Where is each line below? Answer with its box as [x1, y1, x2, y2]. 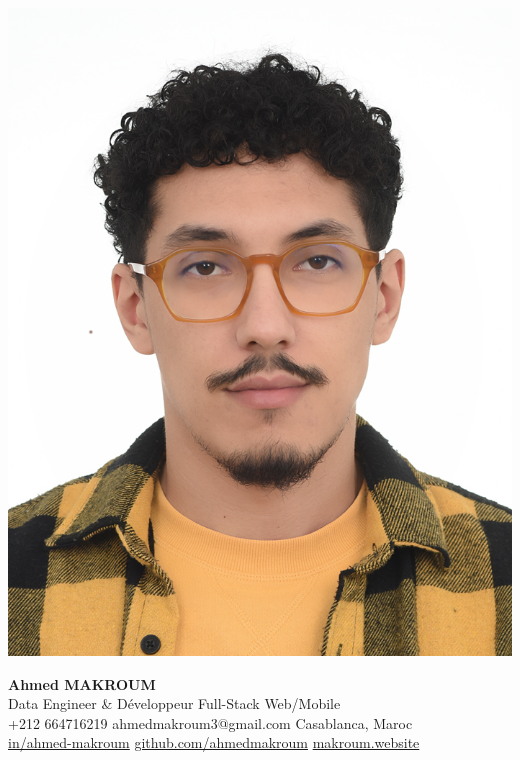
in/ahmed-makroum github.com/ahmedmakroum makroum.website [8, 732, 420, 753]
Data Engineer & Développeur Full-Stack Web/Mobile [8, 693, 341, 714]
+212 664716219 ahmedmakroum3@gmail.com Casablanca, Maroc [8, 712, 413, 733]
